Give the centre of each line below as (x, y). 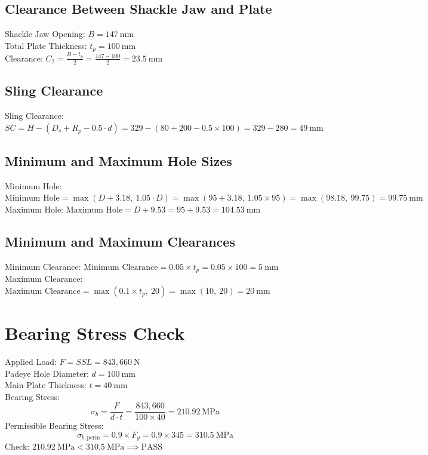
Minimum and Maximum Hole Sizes (118, 160)
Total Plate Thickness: (46, 45)
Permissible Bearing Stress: (54, 425)
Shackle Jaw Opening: (45, 34)
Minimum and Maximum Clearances (120, 241)
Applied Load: (31, 361)
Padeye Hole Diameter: (47, 373)
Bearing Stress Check (95, 333)
